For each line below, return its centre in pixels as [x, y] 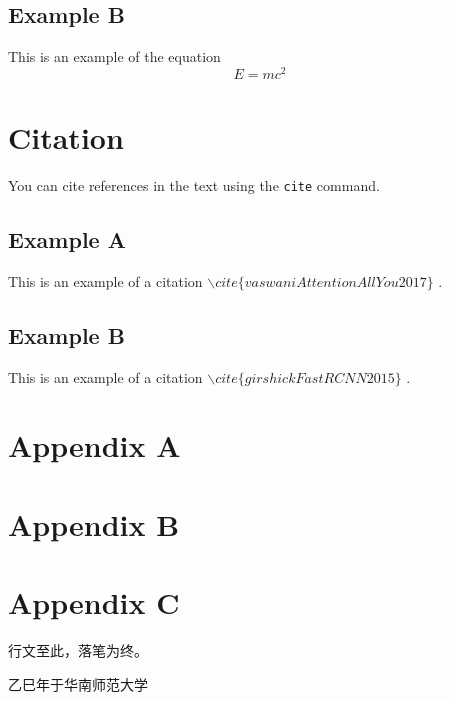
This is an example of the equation [114, 56]
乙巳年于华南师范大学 [78, 683]
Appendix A [94, 445]
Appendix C [94, 602]
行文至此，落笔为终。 [78, 650]
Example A [67, 239]
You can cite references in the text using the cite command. [194, 185]
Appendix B [94, 523]
